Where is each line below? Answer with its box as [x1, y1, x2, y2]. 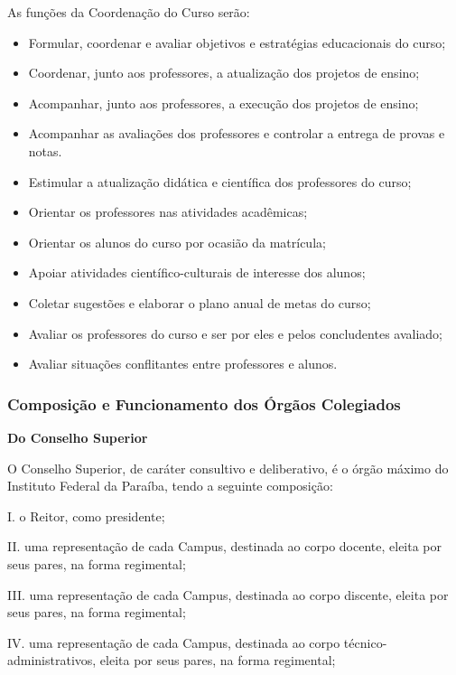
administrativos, [7, 651, 97, 670]
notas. [28, 141, 62, 160]
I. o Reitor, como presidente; [7, 506, 165, 525]
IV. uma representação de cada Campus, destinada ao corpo [7, 633, 340, 652]
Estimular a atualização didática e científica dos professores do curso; [28, 172, 412, 191]
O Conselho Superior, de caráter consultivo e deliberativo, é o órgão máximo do [7, 458, 449, 477]
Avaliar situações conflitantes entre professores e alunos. [28, 354, 338, 373]
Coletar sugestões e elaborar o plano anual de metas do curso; [28, 293, 371, 312]
